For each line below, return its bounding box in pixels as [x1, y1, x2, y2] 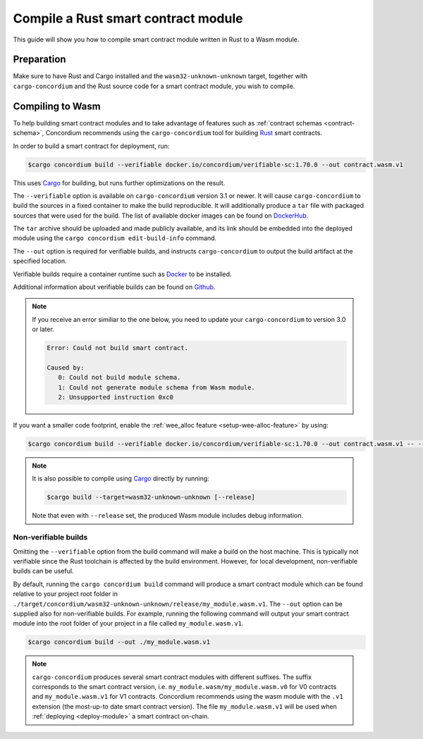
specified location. [13, 257, 67, 266]
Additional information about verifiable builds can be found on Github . [13, 282, 216, 292]
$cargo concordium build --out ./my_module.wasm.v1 [27, 638, 211, 646]
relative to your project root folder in [13, 590, 118, 598]
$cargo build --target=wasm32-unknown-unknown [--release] [47, 493, 255, 502]
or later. [32, 325, 54, 334]
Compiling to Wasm [13, 100, 102, 112]
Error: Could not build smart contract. [47, 344, 188, 352]
